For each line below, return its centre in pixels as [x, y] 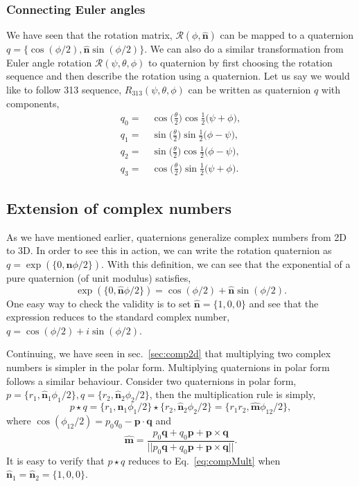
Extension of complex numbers [119, 207]
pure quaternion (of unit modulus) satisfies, [99, 277]
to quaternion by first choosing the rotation [240, 62]
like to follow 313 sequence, [64, 89]
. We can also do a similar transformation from [244, 49]
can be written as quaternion [249, 89]
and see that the [284, 303]
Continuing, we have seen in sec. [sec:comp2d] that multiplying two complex [169, 353]
